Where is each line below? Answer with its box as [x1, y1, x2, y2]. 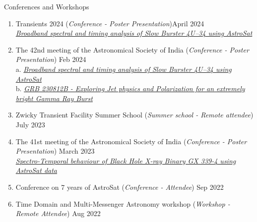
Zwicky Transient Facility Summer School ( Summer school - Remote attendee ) [15, 110, 254, 120]
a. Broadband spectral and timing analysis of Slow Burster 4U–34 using [15, 63, 232, 74]
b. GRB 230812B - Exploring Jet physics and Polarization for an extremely [15, 83, 245, 94]
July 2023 [15, 119, 45, 129]
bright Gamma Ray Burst [15, 93, 93, 103]
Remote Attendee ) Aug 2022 [15, 208, 101, 219]
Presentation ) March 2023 [15, 146, 95, 156]
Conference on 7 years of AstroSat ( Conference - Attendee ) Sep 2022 [15, 181, 224, 192]
